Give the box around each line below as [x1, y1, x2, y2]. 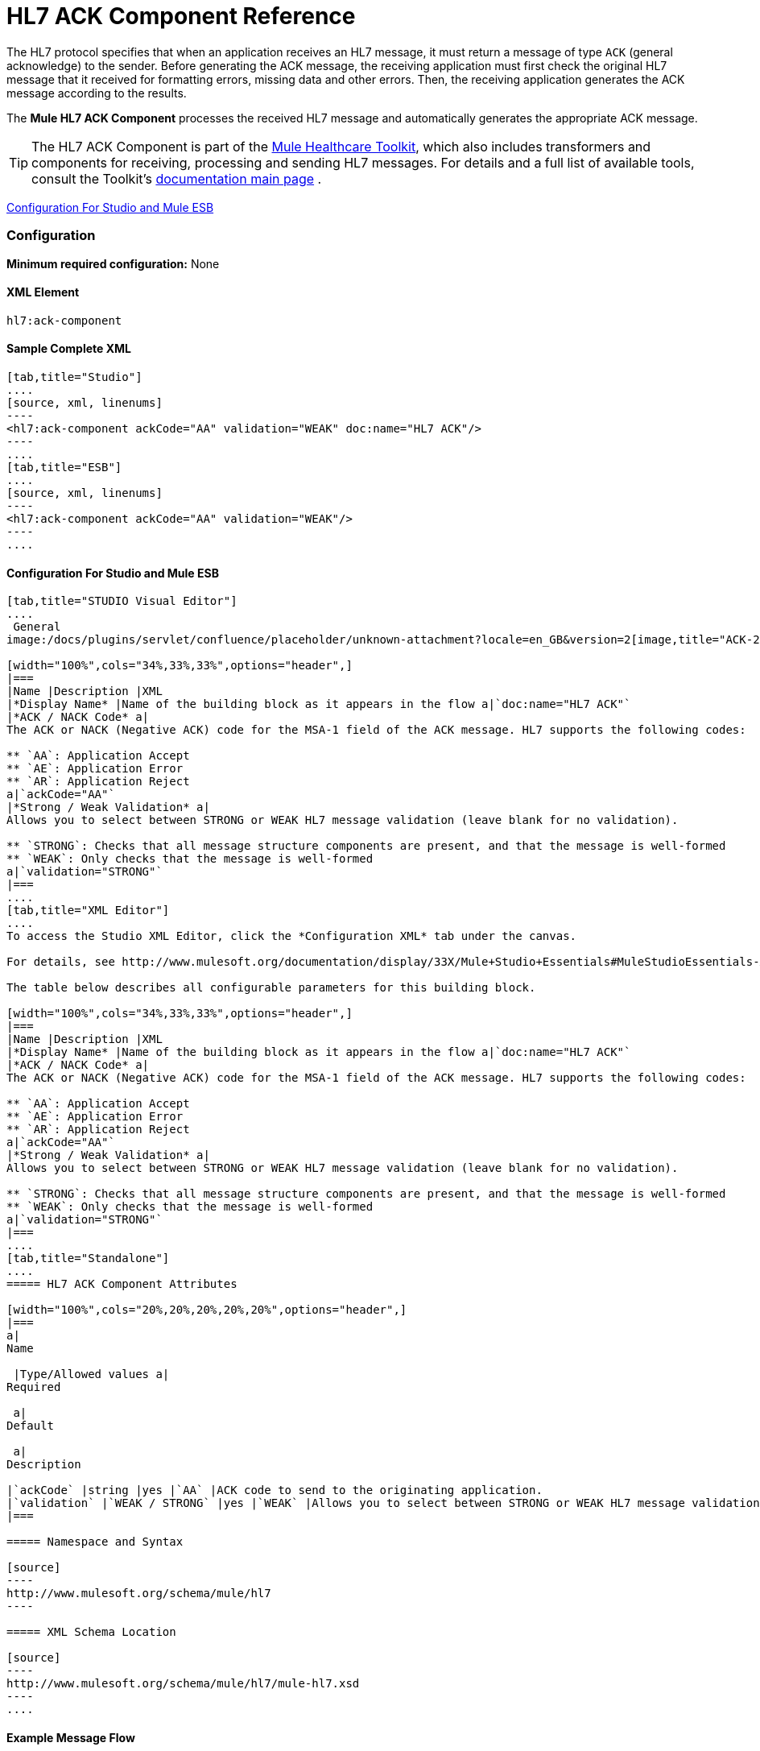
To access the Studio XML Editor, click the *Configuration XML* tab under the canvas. [6, 929, 577, 943]
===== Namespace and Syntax [6, 1535, 184, 1549]
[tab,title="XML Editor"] [6, 904, 170, 917]
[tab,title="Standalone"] [6, 1252, 170, 1265]
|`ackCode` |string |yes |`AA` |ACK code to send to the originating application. [6, 1484, 543, 1497]
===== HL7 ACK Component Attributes [6, 1277, 237, 1291]
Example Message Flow [6, 1730, 135, 1745]
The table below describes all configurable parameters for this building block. [6, 981, 536, 995]
